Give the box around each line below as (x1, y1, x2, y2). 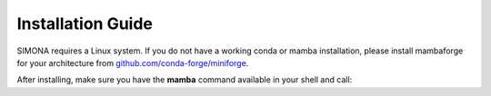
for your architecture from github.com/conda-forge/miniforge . (16, 57, 249, 68)
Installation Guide (16, 14, 154, 34)
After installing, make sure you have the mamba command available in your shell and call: (16, 74, 353, 85)
